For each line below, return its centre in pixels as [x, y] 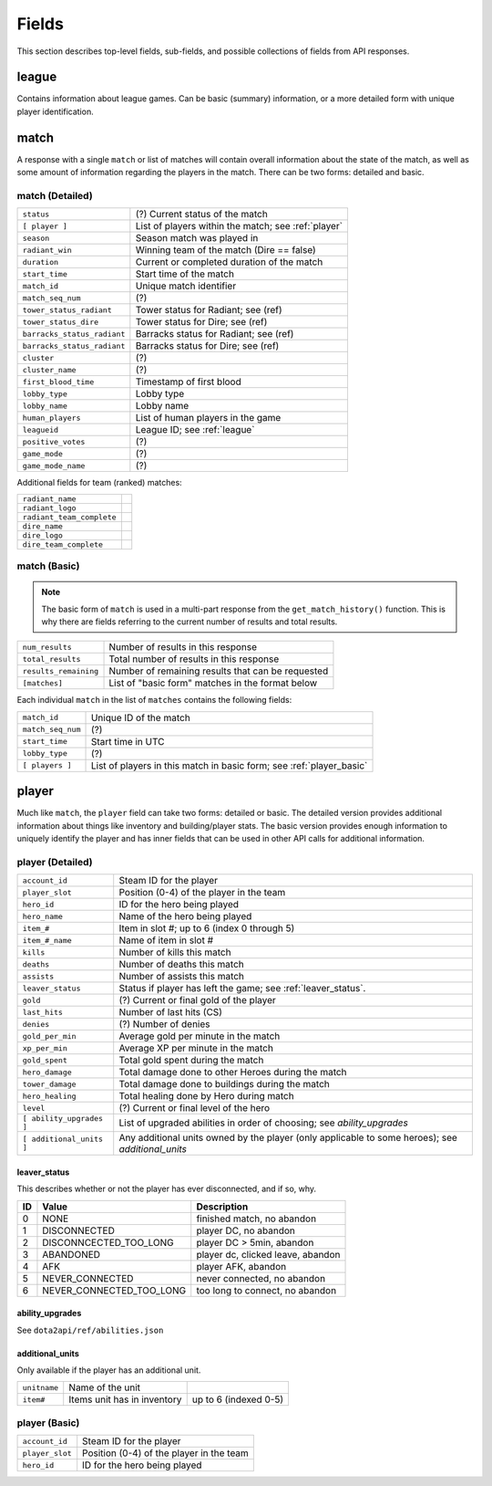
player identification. [56, 111]
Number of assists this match [182, 977]
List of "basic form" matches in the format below [213, 683]
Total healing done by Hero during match [207, 1096]
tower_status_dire [61, 322]
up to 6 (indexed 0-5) [238, 1399]
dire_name [43, 526]
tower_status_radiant [67, 310]
